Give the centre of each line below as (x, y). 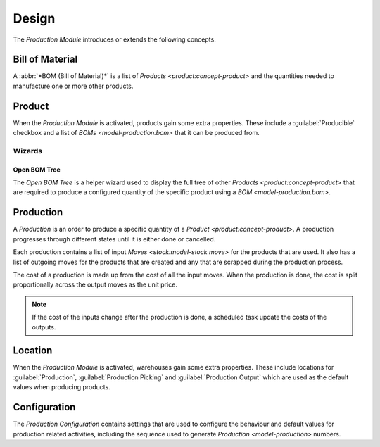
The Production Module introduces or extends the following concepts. (114, 39)
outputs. (44, 327)
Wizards (28, 151)
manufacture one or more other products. (73, 86)
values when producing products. (62, 387)
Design (34, 18)
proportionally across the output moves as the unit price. (95, 284)
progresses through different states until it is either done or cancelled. (114, 239)
